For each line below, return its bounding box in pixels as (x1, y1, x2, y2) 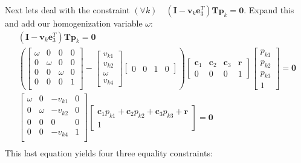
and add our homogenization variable (5, 17, 143, 29)
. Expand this (244, 4, 294, 16)
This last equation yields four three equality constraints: (5, 147, 213, 159)
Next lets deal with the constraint (5, 4, 130, 16)
